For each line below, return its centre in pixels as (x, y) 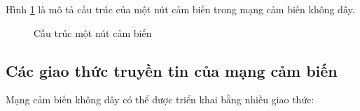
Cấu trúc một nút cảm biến (93, 32)
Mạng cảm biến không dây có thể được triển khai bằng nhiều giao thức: (160, 99)
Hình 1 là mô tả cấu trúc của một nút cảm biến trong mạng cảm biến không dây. (180, 9)
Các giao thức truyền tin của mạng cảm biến (172, 70)
